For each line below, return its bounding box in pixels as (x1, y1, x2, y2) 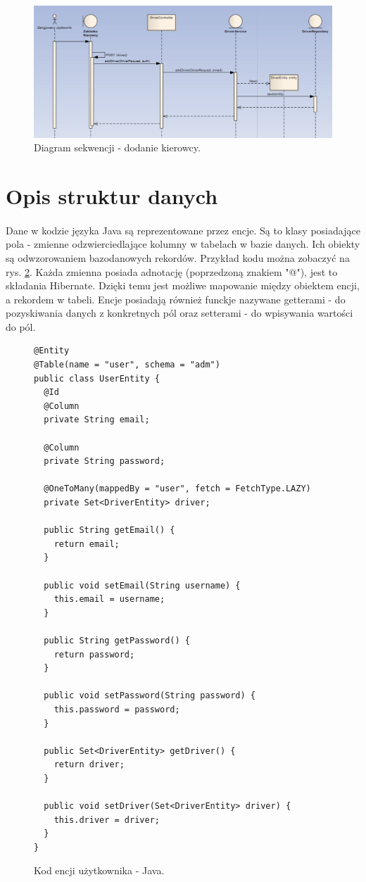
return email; (53, 538, 120, 549)
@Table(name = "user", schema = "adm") (34, 360, 220, 370)
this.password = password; (53, 704, 180, 714)
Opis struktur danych (6, 181, 218, 210)
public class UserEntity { (34, 373, 160, 384)
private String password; (44, 456, 165, 467)
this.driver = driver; (53, 814, 160, 825)
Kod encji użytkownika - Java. (34, 863, 165, 878)
